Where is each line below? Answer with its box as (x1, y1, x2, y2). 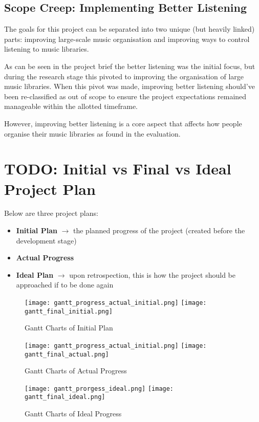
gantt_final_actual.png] (25, 350, 109, 358)
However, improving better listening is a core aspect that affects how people (4, 118, 242, 128)
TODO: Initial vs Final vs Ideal (4, 158, 231, 179)
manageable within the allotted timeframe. (4, 101, 138, 112)
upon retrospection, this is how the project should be (69, 269, 235, 280)
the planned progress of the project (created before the (73, 225, 245, 236)
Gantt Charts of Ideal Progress (25, 408, 122, 419)
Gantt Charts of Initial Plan (25, 322, 113, 333)
